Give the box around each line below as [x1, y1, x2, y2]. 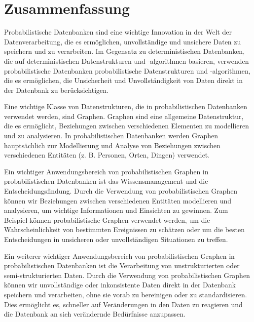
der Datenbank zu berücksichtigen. [4, 84, 109, 95]
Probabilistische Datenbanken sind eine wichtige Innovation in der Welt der [4, 27, 232, 37]
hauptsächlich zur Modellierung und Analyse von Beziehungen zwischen [4, 140, 220, 150]
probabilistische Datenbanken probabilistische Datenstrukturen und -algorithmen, [4, 65, 251, 76]
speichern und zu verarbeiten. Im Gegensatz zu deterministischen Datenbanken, [4, 46, 245, 56]
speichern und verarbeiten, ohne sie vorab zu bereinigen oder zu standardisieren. [4, 289, 247, 299]
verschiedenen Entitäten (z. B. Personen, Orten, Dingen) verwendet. [4, 150, 210, 160]
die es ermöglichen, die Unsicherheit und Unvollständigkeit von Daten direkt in [4, 75, 243, 85]
